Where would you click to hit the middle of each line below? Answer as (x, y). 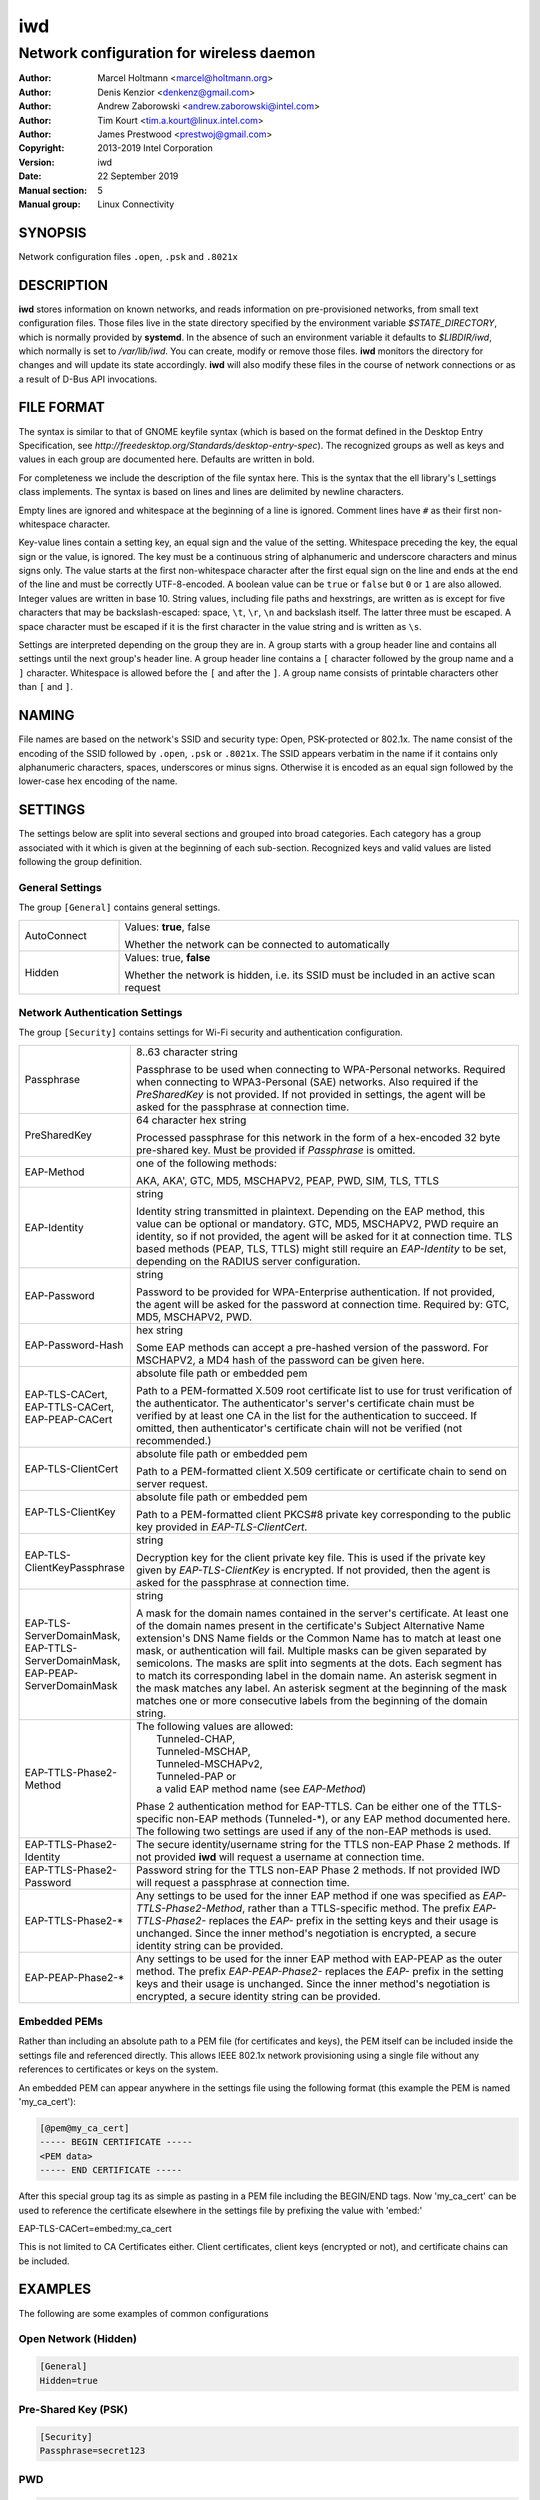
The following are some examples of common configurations (143, 2313)
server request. (172, 1483)
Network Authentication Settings (100, 1012)
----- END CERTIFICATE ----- (111, 2170)
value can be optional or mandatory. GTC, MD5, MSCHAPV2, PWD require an (317, 1223)
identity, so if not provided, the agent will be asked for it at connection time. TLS (324, 1236)
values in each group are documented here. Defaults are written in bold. (166, 459)
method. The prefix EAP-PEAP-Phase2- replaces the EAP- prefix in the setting (320, 1971)
